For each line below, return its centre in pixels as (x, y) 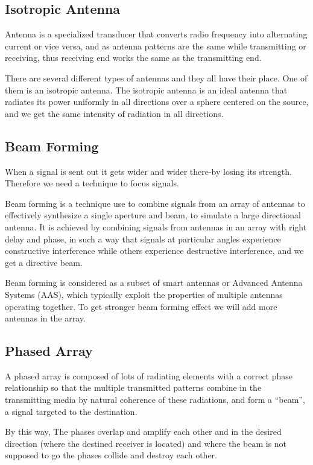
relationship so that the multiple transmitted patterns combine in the (133, 387)
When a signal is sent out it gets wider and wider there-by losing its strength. (148, 171)
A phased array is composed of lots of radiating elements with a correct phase (149, 375)
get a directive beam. (44, 262)
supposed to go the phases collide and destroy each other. (111, 455)
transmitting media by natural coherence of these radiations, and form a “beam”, (155, 400)
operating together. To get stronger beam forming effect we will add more (141, 306)
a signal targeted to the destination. (71, 411)
